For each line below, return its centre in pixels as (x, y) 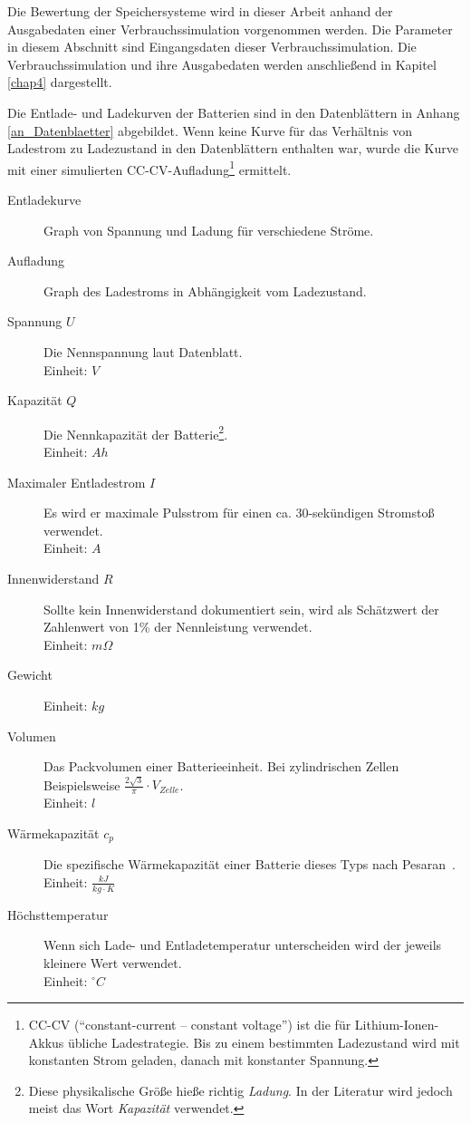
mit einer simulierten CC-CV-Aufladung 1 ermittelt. (149, 168)
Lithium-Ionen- (397, 1025)
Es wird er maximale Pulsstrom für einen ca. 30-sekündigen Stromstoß (239, 513)
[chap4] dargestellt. (60, 82)
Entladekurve (44, 199)
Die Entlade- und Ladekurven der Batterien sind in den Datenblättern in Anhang (234, 112)
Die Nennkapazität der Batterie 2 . (136, 432)
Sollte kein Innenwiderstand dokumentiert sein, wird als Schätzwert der (241, 609)
